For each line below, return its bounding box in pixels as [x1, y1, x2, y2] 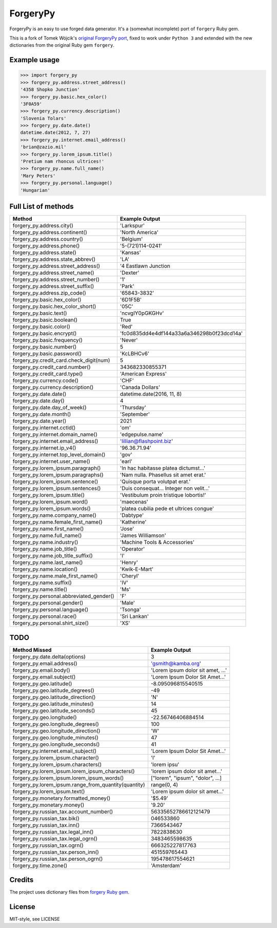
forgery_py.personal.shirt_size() [12, 620, 89, 627]
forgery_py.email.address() [12, 660, 77, 667]
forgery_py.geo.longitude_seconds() [12, 741, 100, 748]
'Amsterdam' [150, 862, 182, 869]
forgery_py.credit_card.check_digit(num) [12, 357, 110, 364]
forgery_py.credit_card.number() [12, 363, 91, 371]
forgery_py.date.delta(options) [12, 653, 86, 660]
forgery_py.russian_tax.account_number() [12, 808, 113, 815]
